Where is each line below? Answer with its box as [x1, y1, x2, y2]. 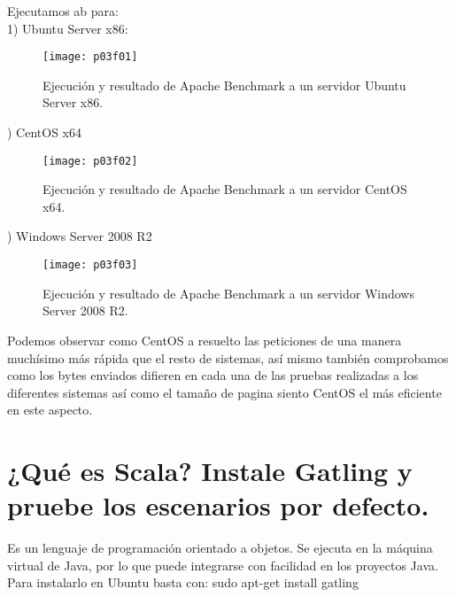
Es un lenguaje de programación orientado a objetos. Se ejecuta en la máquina [7, 539, 433, 557]
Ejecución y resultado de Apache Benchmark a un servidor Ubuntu [43, 75, 406, 94]
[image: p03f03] [43, 259, 138, 272]
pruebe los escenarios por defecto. [7, 487, 429, 523]
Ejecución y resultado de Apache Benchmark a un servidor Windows [43, 283, 414, 302]
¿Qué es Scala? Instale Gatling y [7, 453, 413, 489]
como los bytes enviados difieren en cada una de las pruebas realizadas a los [7, 366, 419, 384]
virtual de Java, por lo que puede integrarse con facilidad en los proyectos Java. [7, 555, 438, 574]
